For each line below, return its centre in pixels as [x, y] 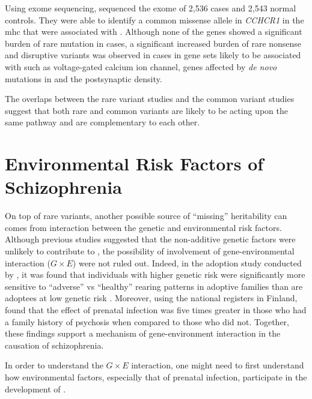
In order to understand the [54, 365]
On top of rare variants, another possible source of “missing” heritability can [146, 216]
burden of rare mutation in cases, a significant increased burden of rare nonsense [153, 43]
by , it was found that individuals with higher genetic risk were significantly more [155, 274]
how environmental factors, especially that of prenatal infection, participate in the [156, 376]
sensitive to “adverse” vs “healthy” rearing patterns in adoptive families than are [154, 286]
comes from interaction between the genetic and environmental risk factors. [143, 227]
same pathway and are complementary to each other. [102, 122]
